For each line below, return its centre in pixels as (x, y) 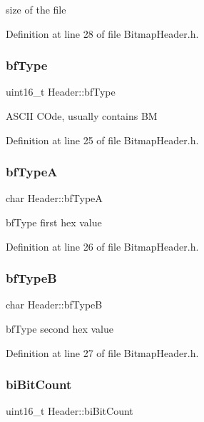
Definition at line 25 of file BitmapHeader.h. (102, 140)
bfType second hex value (60, 328)
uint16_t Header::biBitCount (70, 411)
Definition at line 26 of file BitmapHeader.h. (102, 246)
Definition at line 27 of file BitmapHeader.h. (102, 352)
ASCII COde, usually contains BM (82, 116)
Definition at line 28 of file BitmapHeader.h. (102, 33)
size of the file (36, 9)
